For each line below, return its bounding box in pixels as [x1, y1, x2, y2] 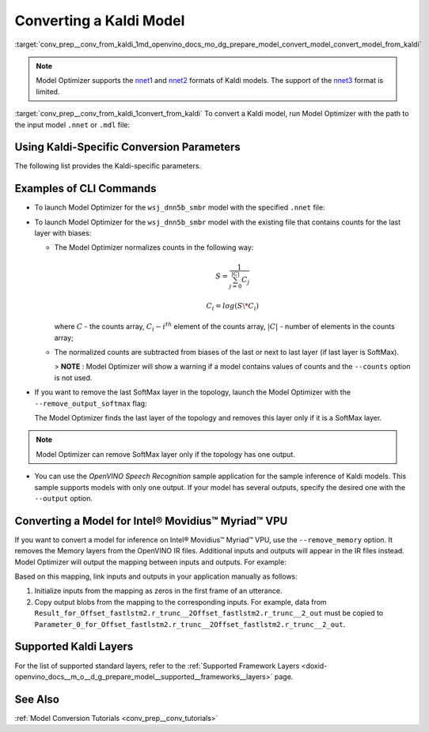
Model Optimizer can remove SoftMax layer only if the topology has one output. [36, 449, 296, 458]
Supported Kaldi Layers [14, 640, 134, 654]
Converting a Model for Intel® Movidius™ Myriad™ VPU [14, 514, 288, 527]
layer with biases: [34, 228, 92, 238]
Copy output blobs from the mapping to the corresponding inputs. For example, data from [34, 597, 328, 606]
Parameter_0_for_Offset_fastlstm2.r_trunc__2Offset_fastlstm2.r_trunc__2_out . [34, 619, 346, 628]
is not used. [54, 372, 93, 383]
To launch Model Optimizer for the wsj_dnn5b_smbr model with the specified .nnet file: [34, 202, 325, 213]
